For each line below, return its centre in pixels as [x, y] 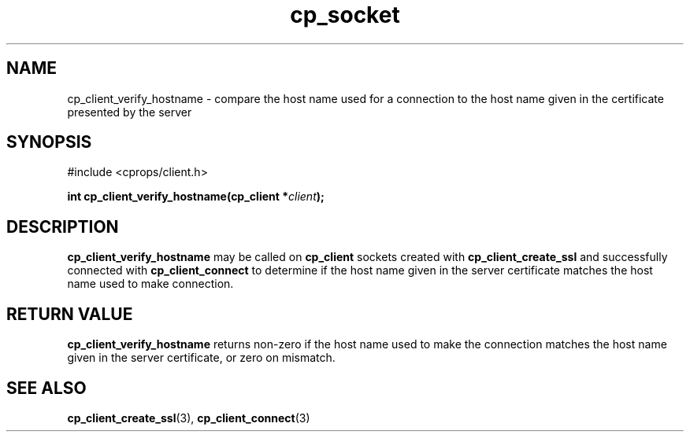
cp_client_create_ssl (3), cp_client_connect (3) [189, 418]
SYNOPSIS [49, 142]
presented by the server [130, 112]
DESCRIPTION [63, 226]
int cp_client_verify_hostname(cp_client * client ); [196, 197]
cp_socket [345, 15]
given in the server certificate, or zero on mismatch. [201, 358]
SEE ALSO [46, 388]
